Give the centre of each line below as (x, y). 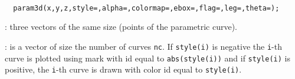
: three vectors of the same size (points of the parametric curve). (121, 27)
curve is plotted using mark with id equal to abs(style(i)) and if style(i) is (147, 58)
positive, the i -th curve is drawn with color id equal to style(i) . (123, 69)
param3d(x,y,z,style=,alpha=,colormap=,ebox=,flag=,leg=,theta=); (146, 8)
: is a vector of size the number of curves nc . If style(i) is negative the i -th (143, 46)
